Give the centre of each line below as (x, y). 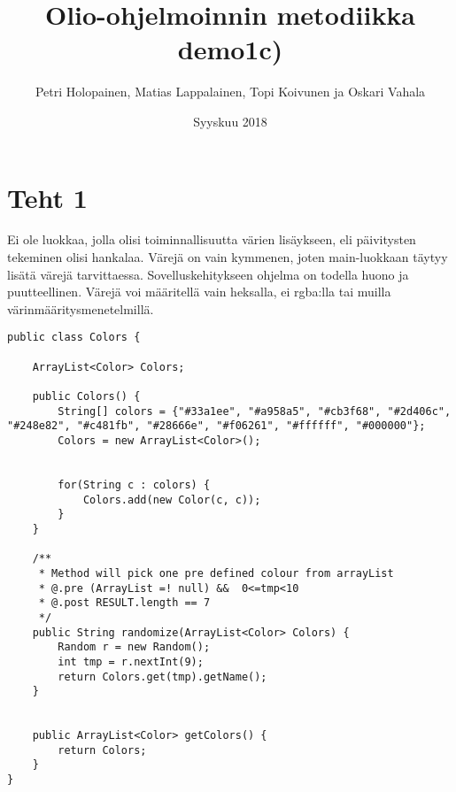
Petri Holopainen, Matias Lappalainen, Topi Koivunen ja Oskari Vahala (230, 92)
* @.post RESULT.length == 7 (124, 603)
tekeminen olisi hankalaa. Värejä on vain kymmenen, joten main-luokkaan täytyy (228, 257)
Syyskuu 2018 (230, 121)
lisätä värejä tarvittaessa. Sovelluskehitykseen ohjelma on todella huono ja (208, 274)
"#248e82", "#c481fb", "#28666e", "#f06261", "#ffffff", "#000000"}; (216, 426)
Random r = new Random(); (134, 647)
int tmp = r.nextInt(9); (131, 661)
